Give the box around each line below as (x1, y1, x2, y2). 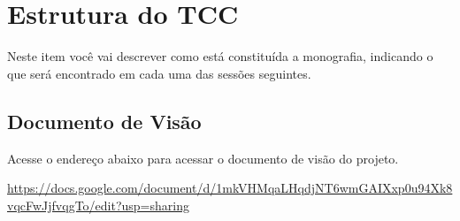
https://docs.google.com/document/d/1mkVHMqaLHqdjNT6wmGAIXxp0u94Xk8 (7, 179, 453, 197)
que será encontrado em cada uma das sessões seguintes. (7, 64, 311, 82)
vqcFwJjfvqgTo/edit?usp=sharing (7, 195, 189, 214)
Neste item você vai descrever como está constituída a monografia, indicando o (7, 47, 433, 65)
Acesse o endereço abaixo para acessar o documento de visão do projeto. (7, 149, 399, 167)
